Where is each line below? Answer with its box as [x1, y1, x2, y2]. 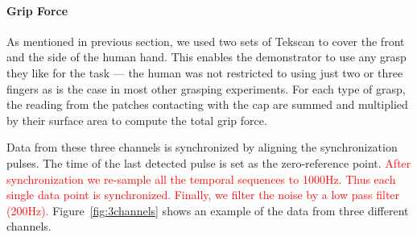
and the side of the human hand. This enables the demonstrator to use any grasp [6, 48, 407, 65]
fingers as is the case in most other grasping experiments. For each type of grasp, [6, 80, 406, 97]
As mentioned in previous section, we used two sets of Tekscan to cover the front [6, 32, 405, 49]
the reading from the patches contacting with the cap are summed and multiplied [6, 96, 408, 113]
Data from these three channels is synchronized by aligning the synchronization [6, 139, 398, 156]
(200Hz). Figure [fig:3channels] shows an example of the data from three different [6, 202, 409, 218]
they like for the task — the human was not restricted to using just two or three [6, 64, 403, 81]
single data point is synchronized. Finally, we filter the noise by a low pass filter [6, 186, 400, 203]
